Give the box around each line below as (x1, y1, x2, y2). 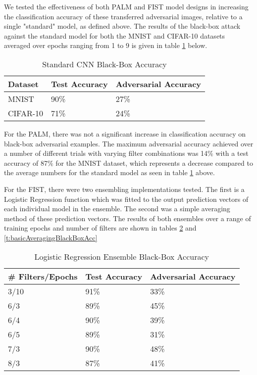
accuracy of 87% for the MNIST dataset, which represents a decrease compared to (4, 157, 253, 168)
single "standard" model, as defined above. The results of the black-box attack (4, 21, 241, 31)
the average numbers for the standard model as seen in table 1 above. (4, 167, 215, 178)
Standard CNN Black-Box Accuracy (42, 58, 167, 70)
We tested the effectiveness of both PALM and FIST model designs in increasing (4, 1, 249, 11)
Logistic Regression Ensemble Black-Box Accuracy (34, 250, 209, 262)
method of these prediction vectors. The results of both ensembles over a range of (4, 213, 251, 223)
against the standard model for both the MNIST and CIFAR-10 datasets (4, 30, 225, 41)
